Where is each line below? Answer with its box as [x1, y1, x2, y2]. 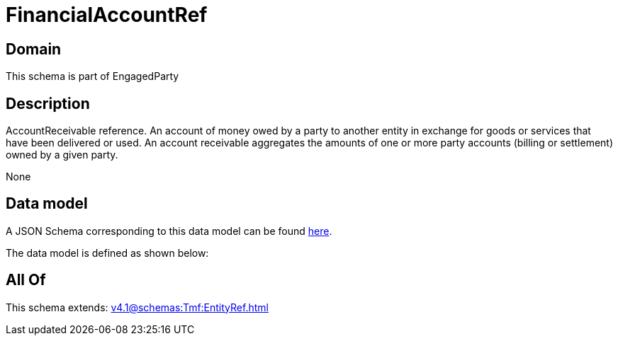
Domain [6, 40, 62, 58]
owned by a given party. [6, 149, 118, 161]
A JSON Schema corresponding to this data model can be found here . [6, 224, 332, 237]
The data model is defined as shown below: [6, 246, 209, 259]
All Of [6, 271, 46, 289]
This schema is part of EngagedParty [6, 70, 179, 83]
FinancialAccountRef [6, 3, 208, 27]
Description [6, 94, 90, 112]
